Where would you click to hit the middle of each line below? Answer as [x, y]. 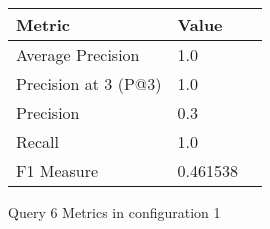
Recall [37, 141]
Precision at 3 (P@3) [89, 83]
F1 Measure [57, 170]
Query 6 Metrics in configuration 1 [114, 212]
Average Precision [78, 54]
